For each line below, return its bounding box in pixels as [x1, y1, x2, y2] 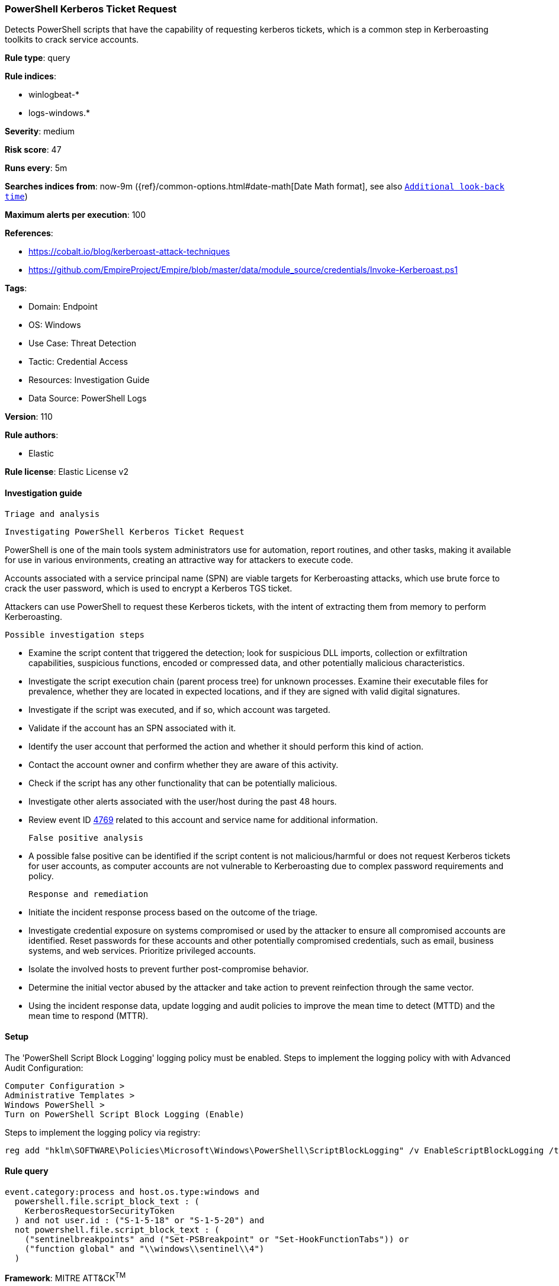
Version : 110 [5, 411, 53, 422]
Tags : [5, 283, 27, 294]
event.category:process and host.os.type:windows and [5, 1187, 259, 1197]
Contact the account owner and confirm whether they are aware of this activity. [28, 759, 339, 770]
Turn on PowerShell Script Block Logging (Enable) [5, 1109, 245, 1119]
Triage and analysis [5, 509, 100, 519]
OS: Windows [28, 320, 81, 330]
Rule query [5, 1166, 49, 1176]
